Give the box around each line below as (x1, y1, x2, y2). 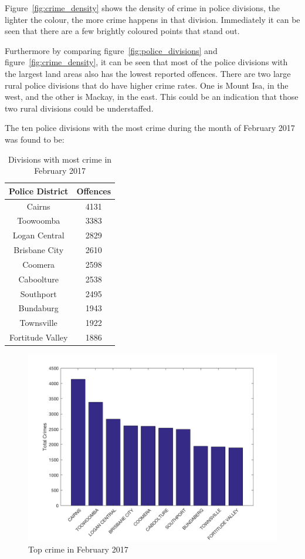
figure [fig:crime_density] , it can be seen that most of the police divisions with (5, 56, 288, 68)
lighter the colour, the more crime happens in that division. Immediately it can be (5, 13, 300, 25)
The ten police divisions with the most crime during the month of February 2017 (5, 122, 295, 134)
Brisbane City (13, 244, 64, 256)
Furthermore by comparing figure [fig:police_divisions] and (5, 44, 218, 56)
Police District (9, 184, 69, 197)
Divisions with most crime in (8, 153, 112, 165)
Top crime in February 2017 (28, 543, 128, 555)
